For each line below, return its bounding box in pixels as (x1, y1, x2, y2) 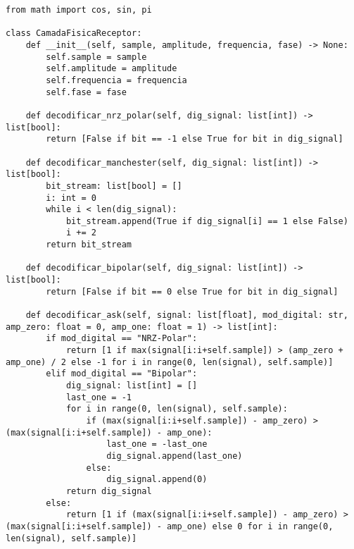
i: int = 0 (46, 192, 96, 203)
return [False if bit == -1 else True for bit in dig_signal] (46, 134, 343, 144)
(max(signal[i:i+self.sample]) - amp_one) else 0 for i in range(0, (6, 521, 334, 531)
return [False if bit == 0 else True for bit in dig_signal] (46, 286, 339, 297)
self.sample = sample (46, 51, 147, 62)
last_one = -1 (65, 392, 132, 402)
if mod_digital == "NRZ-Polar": (46, 333, 198, 344)
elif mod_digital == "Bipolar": (46, 369, 198, 379)
